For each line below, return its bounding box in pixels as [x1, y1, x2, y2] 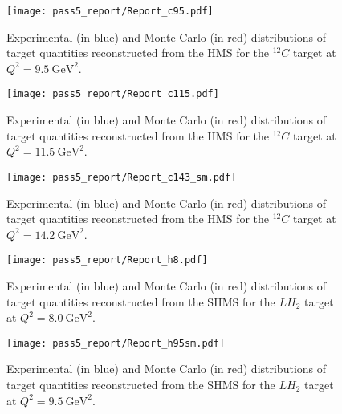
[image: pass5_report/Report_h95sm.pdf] [6, 337, 226, 349]
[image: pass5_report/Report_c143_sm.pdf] [6, 171, 237, 183]
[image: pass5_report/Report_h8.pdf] [6, 254, 208, 266]
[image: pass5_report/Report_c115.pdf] [6, 88, 219, 100]
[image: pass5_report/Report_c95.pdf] [6, 6, 214, 17]
